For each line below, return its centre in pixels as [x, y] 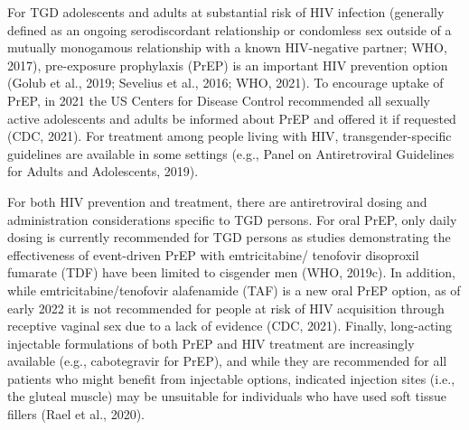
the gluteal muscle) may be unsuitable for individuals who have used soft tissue [227, 396]
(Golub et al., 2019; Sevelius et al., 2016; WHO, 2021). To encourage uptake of [225, 83]
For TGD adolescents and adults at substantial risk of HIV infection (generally [226, 12]
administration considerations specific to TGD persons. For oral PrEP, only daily [232, 219]
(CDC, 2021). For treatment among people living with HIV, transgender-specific [230, 136]
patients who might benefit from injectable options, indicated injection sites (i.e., [231, 378]
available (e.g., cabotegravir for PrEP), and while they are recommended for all [227, 361]
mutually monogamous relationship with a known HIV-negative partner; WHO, [227, 47]
